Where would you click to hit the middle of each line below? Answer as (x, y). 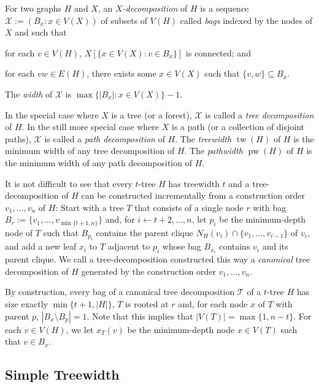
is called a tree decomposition (259, 114)
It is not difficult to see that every (69, 183)
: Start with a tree (90, 207)
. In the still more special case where (90, 127)
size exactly (27, 304)
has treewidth (194, 183)
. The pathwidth (213, 151)
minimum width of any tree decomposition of (90, 151)
